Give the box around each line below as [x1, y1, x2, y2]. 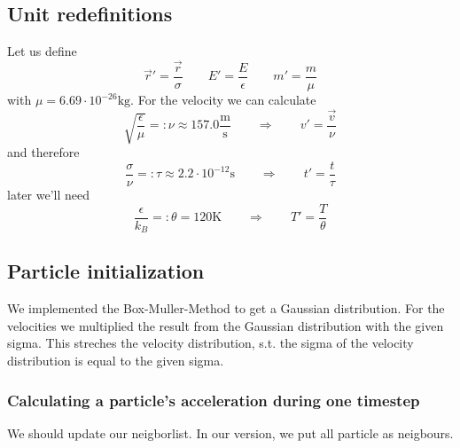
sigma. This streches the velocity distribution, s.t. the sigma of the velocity [7, 334, 414, 352]
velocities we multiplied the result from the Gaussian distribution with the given [7, 316, 444, 334]
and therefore [7, 143, 80, 161]
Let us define [7, 42, 77, 60]
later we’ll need [7, 185, 90, 203]
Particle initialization [7, 257, 205, 285]
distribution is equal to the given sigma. [7, 351, 224, 370]
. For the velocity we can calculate [130, 90, 316, 109]
